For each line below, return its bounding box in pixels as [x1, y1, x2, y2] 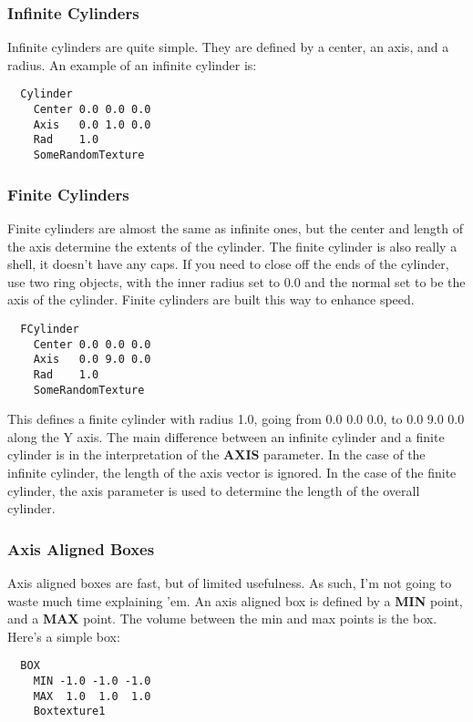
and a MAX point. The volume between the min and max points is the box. [7, 609, 437, 628]
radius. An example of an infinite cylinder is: [7, 55, 257, 74]
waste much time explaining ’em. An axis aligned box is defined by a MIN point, [7, 591, 463, 610]
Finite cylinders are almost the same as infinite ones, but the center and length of [7, 218, 464, 237]
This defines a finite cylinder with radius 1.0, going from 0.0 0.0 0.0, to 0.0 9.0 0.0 [7, 409, 465, 428]
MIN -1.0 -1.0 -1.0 [33, 674, 151, 687]
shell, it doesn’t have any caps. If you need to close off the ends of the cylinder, [7, 254, 449, 273]
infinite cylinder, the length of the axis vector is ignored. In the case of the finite [7, 462, 457, 481]
